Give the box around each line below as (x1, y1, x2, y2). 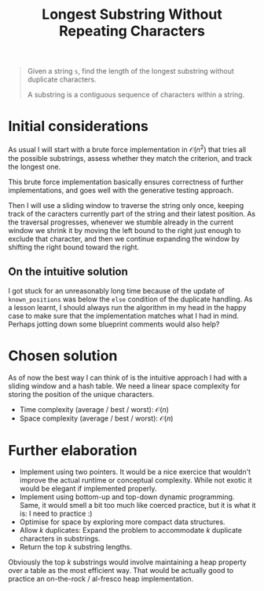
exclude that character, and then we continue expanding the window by (8, 234, 240, 243)
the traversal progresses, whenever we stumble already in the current (8, 217, 234, 227)
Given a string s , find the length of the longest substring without (27, 67, 234, 76)
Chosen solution (8, 347, 118, 364)
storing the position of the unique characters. (8, 389, 155, 399)
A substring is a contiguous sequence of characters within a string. (27, 90, 245, 100)
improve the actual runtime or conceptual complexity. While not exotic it (19, 476, 253, 485)
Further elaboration (8, 441, 137, 459)
